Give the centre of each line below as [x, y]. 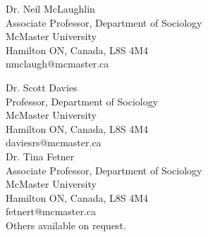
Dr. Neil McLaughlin [50, 8]
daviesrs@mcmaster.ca [54, 142]
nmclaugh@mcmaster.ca [57, 64]
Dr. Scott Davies [42, 87]
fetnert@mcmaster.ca [51, 211]
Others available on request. [66, 225]
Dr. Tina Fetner [40, 156]
